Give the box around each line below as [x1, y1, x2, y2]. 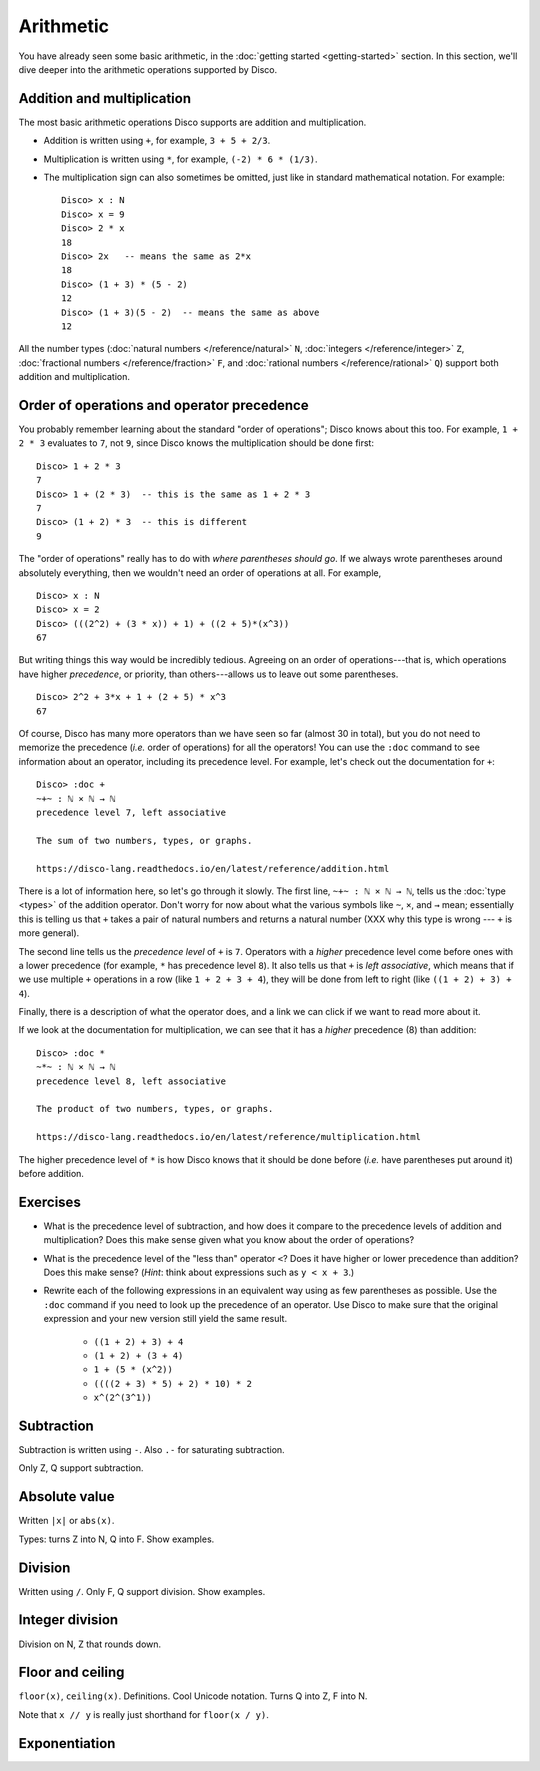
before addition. [18, 1167, 85, 1179]
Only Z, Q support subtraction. [18, 1462, 144, 1474]
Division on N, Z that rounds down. [18, 1638, 162, 1650]
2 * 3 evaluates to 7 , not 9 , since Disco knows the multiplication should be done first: [18, 437, 375, 449]
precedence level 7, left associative [36, 806, 227, 818]
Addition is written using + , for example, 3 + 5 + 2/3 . [43, 135, 271, 147]
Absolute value [18, 1488, 115, 1505]
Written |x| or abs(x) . [18, 1515, 115, 1527]
